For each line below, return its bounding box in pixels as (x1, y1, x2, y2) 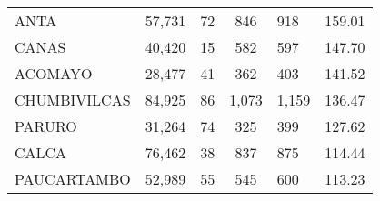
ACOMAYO (15, 63, 93, 84)
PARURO (15, 116, 77, 136)
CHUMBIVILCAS (15, 89, 131, 110)
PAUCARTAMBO (15, 168, 131, 189)
